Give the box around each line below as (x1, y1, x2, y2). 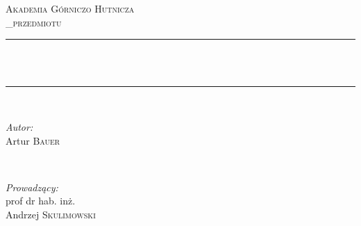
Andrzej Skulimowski (6, 207, 96, 221)
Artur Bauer (6, 133, 60, 147)
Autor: (6, 119, 33, 134)
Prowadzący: (6, 179, 58, 194)
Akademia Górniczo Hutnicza (6, 1, 135, 15)
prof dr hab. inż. (6, 193, 76, 208)
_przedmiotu (6, 15, 62, 29)
